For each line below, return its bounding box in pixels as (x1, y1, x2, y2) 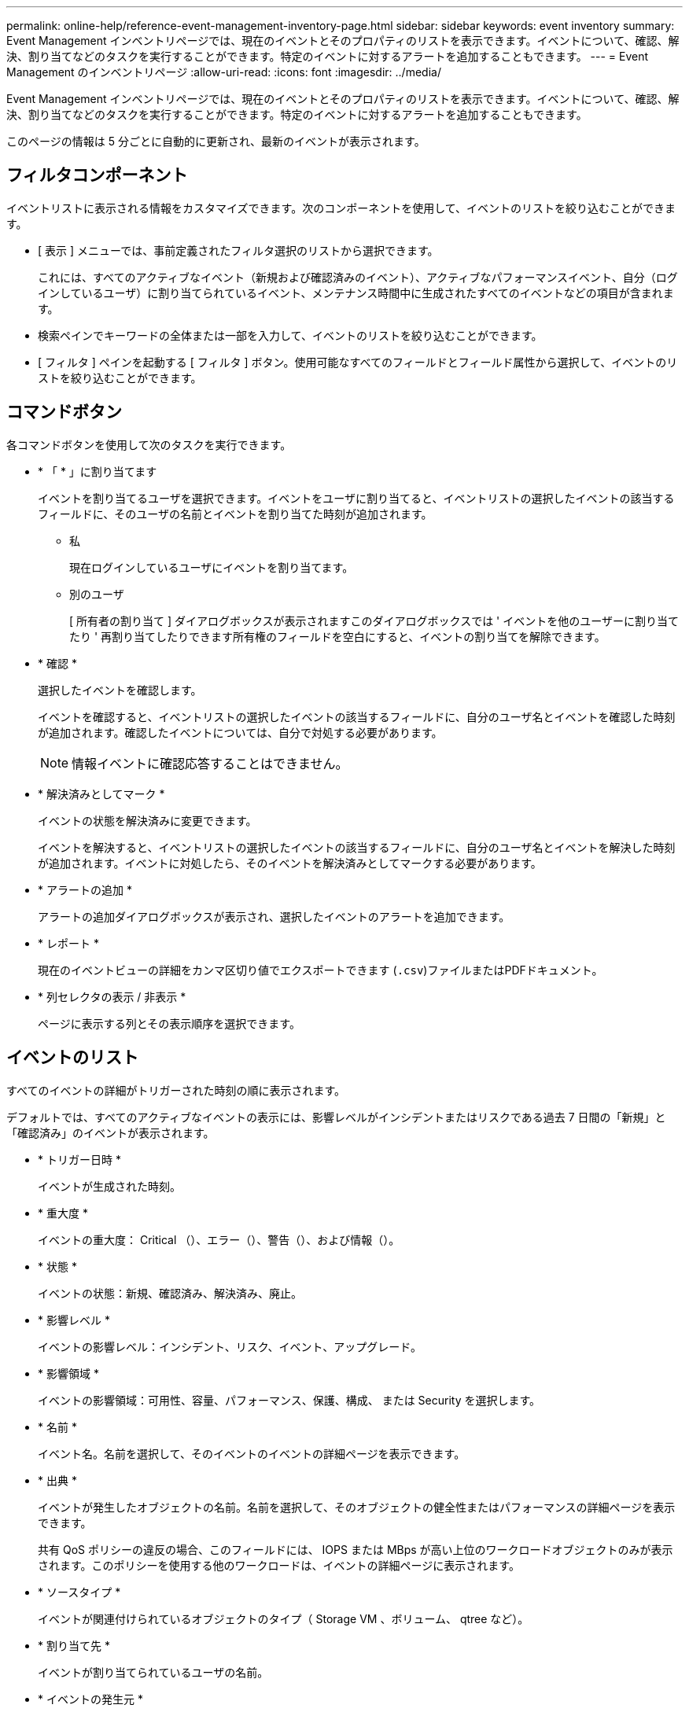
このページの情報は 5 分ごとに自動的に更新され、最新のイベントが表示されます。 (6, 134, 426, 148)
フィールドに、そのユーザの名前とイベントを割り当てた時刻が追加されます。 (38, 506, 433, 521)
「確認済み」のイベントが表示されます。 (6, 1125, 215, 1139)
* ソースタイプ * (38, 1585, 121, 1599)
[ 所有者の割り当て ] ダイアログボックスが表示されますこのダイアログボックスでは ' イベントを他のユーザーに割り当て (69, 613, 679, 628)
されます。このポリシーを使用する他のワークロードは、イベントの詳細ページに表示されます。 (38, 1558, 520, 1572)
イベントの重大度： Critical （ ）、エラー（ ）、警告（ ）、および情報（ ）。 (38, 1232, 400, 1246)
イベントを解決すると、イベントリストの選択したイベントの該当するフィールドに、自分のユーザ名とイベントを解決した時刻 (38, 840, 676, 854)
